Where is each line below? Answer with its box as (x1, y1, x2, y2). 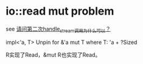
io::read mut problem (5, 4, 114, 18)
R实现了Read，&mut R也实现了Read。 (5, 51, 101, 59)
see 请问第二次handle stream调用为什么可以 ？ (5, 25, 111, 34)
